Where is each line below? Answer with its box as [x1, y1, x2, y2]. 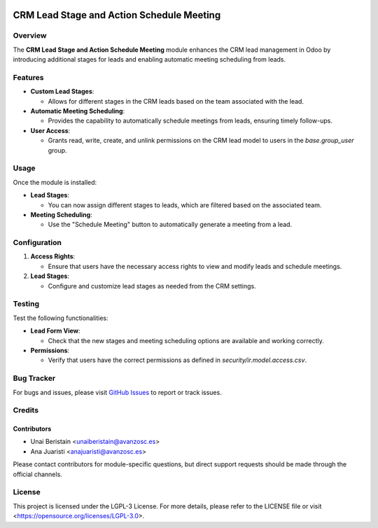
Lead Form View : [30, 326, 80, 335]
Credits [13, 405, 38, 415]
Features [13, 72, 44, 82]
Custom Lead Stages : [30, 88, 94, 96]
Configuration [13, 238, 62, 248]
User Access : [30, 126, 71, 134]
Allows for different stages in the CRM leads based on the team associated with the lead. [48, 97, 304, 105]
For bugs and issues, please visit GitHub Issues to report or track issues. [13, 388, 222, 396]
